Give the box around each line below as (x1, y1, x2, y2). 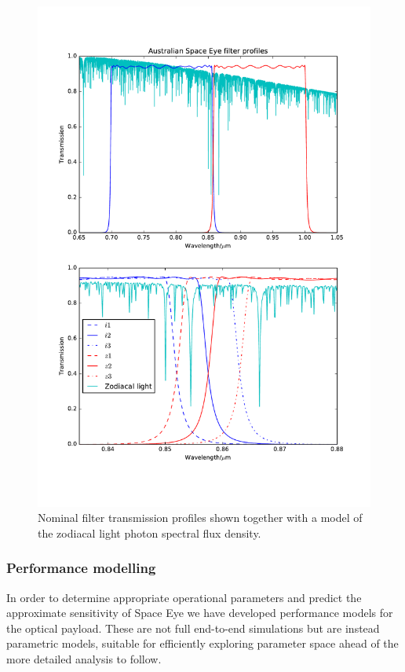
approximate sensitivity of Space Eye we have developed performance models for (6, 604, 393, 621)
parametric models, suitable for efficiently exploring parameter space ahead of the (6, 635, 399, 652)
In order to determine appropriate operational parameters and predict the (6, 589, 362, 605)
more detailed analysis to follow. (6, 650, 162, 666)
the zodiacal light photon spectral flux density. (38, 524, 261, 541)
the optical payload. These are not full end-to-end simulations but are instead (6, 619, 380, 636)
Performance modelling (6, 558, 156, 578)
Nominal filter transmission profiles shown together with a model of (38, 509, 363, 526)
